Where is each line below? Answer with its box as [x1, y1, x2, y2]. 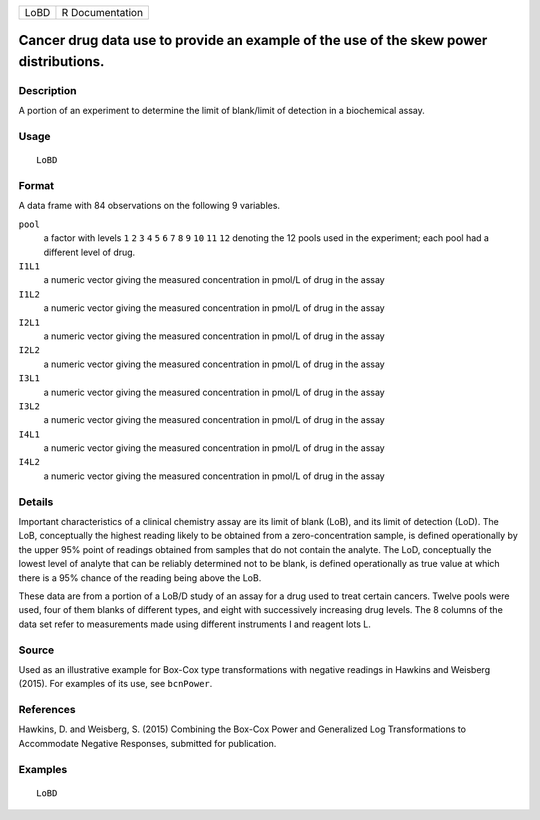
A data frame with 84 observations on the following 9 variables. [18, 200, 280, 212]
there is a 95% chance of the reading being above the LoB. [18, 571, 262, 584]
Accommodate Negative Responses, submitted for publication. [18, 737, 277, 749]
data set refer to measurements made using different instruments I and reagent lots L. [18, 618, 372, 630]
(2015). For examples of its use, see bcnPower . [18, 678, 213, 690]
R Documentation [61, 6, 144, 19]
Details [18, 495, 54, 509]
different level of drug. [43, 246, 136, 258]
